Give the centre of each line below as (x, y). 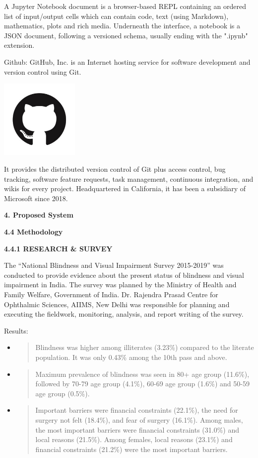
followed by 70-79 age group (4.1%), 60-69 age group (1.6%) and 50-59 (142, 384)
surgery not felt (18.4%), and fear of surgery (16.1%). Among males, (139, 419)
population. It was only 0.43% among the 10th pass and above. (131, 357)
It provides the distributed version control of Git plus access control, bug (115, 169)
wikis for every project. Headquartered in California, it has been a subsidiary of (125, 188)
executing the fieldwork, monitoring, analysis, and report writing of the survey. (124, 314)
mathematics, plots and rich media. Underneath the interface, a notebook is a (122, 26)
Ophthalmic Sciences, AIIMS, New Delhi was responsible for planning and (117, 304)
